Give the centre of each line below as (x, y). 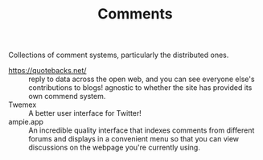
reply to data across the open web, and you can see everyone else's (142, 79)
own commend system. (67, 96)
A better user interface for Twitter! (85, 113)
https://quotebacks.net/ (47, 71)
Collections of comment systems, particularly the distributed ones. (119, 55)
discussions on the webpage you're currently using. (115, 148)
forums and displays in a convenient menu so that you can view (134, 139)
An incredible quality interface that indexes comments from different (142, 130)
